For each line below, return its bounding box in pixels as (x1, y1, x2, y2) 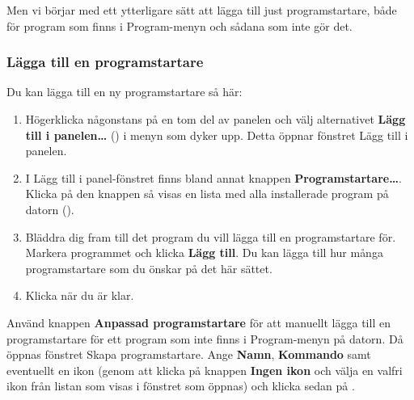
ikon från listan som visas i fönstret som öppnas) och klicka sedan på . (6, 377, 355, 394)
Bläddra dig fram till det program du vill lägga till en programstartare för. (25, 228, 396, 245)
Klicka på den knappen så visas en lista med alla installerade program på (25, 185, 389, 202)
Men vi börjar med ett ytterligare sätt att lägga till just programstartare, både (6, 2, 397, 18)
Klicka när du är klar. (25, 287, 134, 304)
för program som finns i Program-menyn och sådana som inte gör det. (6, 17, 353, 34)
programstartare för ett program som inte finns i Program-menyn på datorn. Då (6, 330, 403, 347)
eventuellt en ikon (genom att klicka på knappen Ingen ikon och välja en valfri (6, 361, 403, 378)
